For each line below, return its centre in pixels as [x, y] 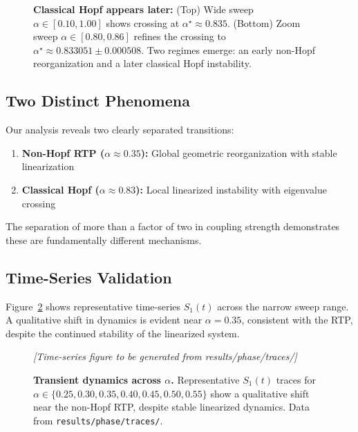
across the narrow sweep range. [283, 306]
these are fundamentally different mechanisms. [104, 240]
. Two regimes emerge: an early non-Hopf [228, 49]
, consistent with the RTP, [297, 320]
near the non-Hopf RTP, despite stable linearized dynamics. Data [171, 407]
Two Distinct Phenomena [98, 101]
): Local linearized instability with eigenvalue [231, 189]
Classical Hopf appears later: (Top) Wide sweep [143, 9]
